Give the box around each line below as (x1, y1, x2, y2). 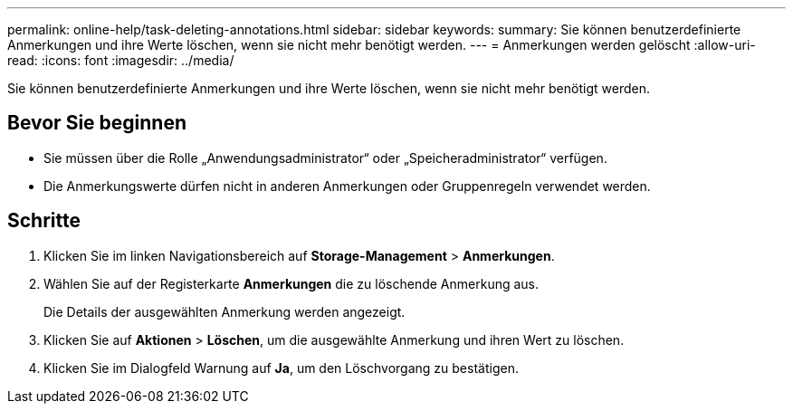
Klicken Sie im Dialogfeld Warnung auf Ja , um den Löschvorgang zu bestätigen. (43, 359, 519, 376)
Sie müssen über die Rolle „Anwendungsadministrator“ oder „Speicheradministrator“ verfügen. (43, 149, 607, 166)
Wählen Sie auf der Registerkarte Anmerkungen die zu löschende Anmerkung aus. (43, 275, 540, 292)
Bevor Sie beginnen (7, 111, 187, 135)
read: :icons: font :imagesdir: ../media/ (7, 53, 234, 68)
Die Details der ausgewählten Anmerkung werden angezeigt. (43, 303, 406, 320)
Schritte (7, 209, 81, 233)
